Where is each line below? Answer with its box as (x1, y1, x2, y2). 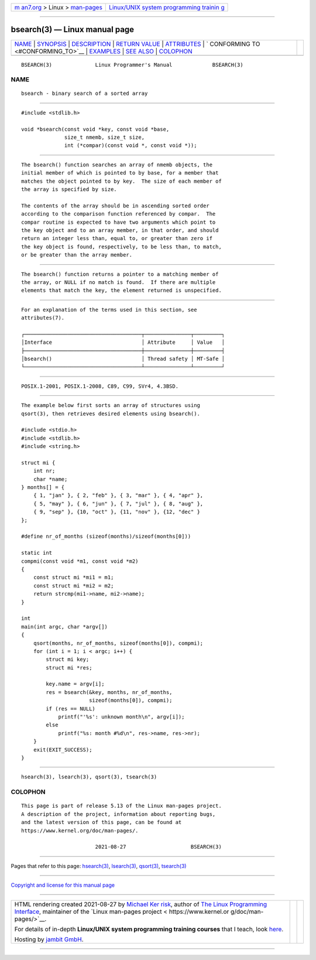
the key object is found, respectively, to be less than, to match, (21, 243, 222, 250)
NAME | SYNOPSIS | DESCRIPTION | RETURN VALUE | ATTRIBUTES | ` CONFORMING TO (14, 40, 260, 48)
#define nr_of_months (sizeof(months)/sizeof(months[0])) (21, 533, 191, 540)
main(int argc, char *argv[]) (21, 623, 108, 630)
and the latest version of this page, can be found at (21, 819, 182, 826)
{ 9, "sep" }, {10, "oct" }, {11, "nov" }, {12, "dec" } (33, 508, 200, 515)
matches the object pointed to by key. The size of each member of (21, 177, 222, 185)
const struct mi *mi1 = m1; (33, 574, 114, 581)
